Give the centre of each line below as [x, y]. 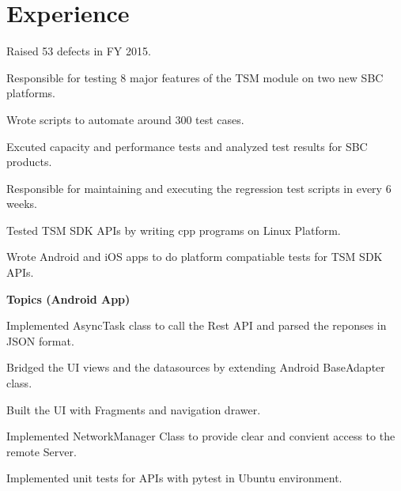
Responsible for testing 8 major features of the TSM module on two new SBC [195, 77]
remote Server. [42, 451]
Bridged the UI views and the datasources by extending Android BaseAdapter [196, 367]
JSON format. [40, 340]
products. [29, 162]
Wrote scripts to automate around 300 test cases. [125, 119]
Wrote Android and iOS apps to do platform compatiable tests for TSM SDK [195, 257]
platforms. [31, 93]
